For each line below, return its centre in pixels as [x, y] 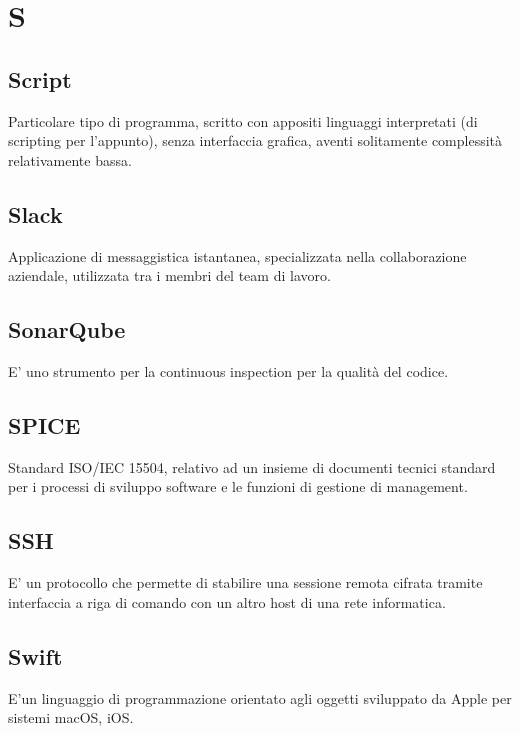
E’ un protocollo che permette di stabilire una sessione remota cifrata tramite [245, 582]
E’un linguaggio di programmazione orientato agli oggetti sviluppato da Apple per [260, 697]
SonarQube [67, 329]
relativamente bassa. [70, 159]
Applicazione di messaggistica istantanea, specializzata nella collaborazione [237, 255]
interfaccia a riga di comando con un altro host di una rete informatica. [227, 601]
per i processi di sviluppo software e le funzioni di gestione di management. [238, 486]
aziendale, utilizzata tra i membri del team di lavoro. [169, 275]
